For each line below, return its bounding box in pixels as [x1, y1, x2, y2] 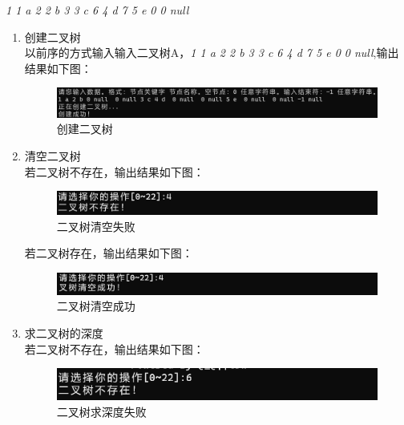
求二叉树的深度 [24, 325, 103, 342]
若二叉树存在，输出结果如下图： [24, 245, 193, 261]
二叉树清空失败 [56, 217, 135, 234]
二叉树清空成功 [56, 297, 135, 314]
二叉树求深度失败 [56, 403, 147, 419]
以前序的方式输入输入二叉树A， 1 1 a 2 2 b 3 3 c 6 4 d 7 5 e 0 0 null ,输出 [24, 44, 399, 61]
